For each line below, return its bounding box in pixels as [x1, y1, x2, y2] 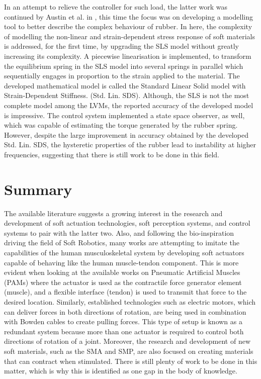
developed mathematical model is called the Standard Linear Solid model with [4, 80, 246, 90]
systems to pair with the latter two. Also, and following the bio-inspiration [4, 227, 234, 238]
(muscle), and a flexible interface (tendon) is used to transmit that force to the [4, 287, 247, 297]
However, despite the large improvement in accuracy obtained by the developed [4, 129, 248, 140]
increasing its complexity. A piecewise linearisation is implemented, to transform [4, 50, 251, 61]
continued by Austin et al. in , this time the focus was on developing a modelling [4, 11, 253, 22]
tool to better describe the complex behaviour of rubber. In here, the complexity [4, 21, 252, 32]
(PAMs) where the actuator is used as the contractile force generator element [4, 276, 242, 287]
